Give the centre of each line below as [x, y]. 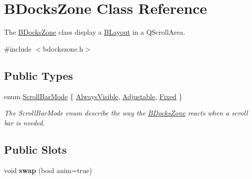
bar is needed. [25, 122]
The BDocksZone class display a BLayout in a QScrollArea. [95, 32]
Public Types [39, 75]
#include [18, 48]
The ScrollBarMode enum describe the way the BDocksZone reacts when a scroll [126, 113]
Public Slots [35, 149]
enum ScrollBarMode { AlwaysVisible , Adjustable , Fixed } [93, 96]
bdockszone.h [63, 48]
